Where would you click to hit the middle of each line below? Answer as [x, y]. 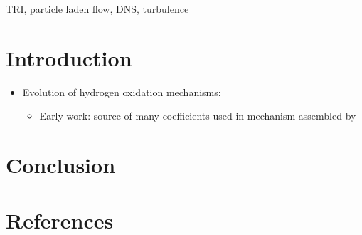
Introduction [69, 57]
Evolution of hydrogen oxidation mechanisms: [122, 92]
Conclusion [61, 165]
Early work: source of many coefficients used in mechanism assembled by [198, 116]
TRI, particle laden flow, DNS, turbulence [97, 9]
